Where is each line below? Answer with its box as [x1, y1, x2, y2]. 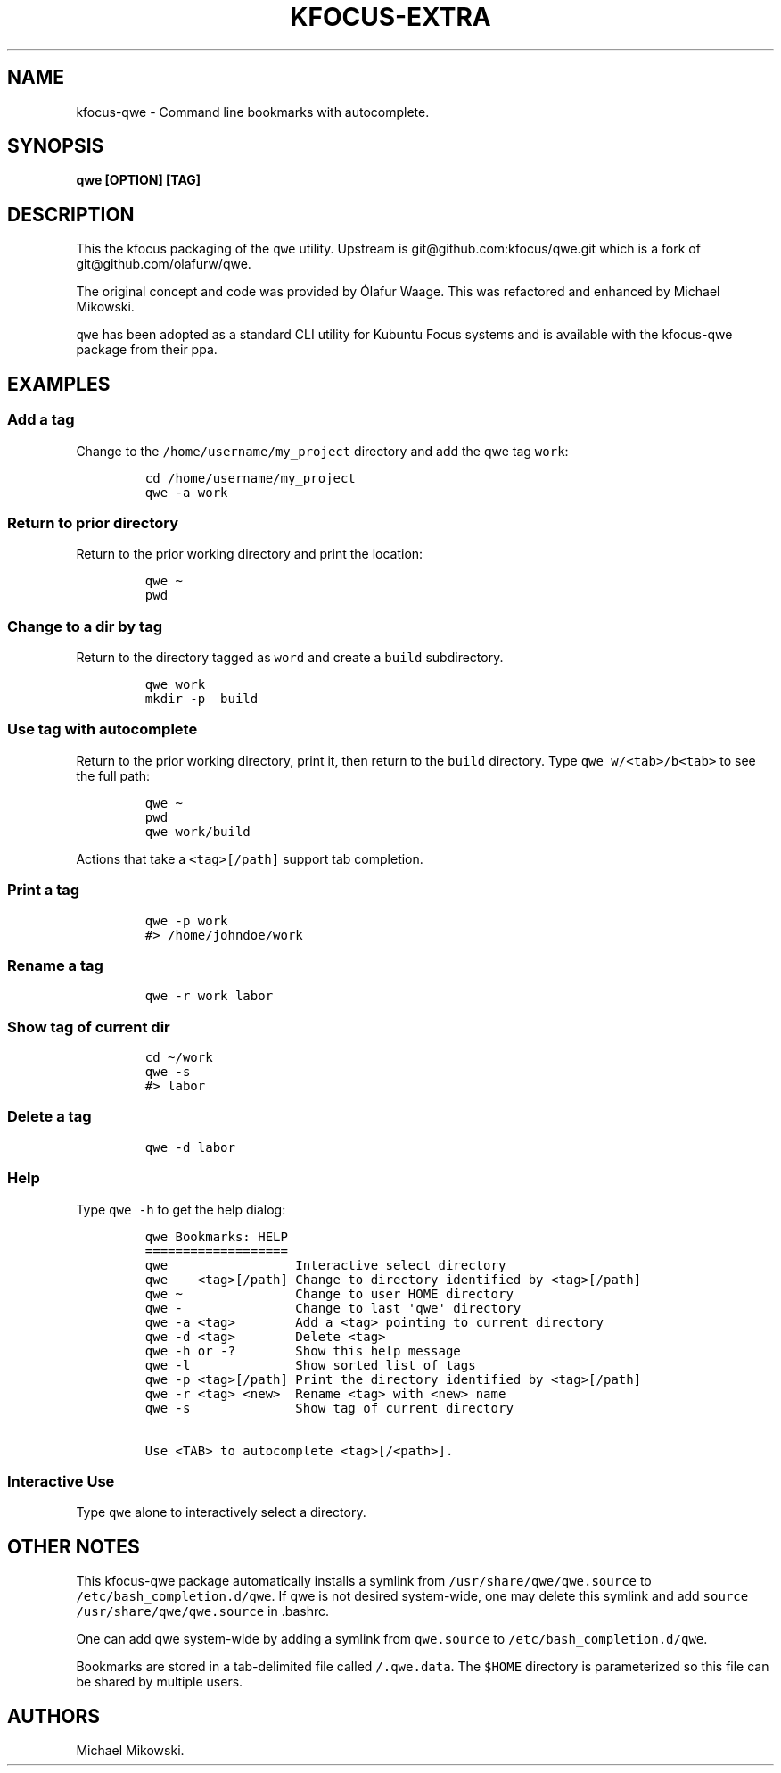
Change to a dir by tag [7, 617, 162, 635]
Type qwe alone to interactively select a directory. [76, 1504, 366, 1520]
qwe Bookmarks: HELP [144, 1229, 288, 1244]
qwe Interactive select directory [144, 1257, 506, 1272]
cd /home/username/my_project [144, 470, 356, 485]
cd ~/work [144, 1050, 213, 1065]
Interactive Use [7, 1471, 115, 1490]
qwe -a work [144, 485, 228, 500]
